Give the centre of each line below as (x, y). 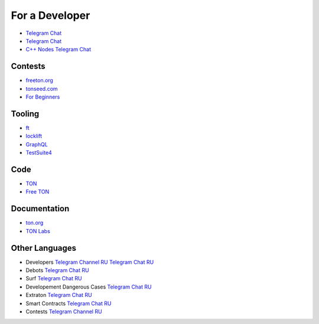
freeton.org (39, 80)
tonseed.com (42, 89)
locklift (34, 136)
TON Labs (38, 231)
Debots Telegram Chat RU (57, 270)
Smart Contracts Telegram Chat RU (69, 303)
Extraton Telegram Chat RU (59, 295)
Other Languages (44, 248)
